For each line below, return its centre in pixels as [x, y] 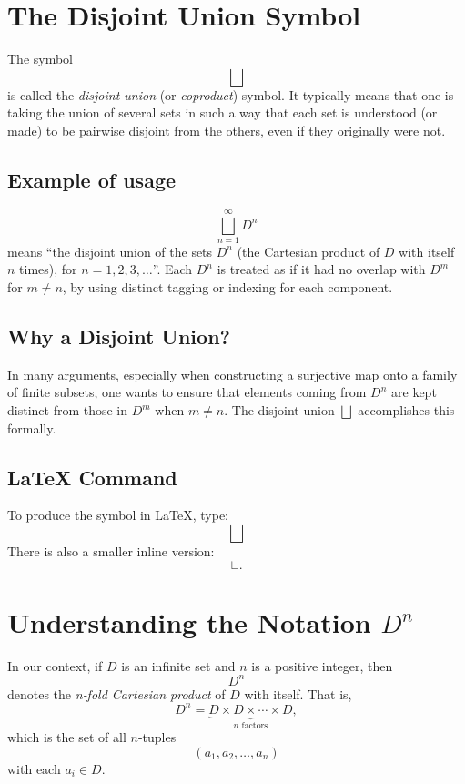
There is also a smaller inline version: [111, 550]
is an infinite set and [178, 665]
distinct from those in [68, 410]
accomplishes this [406, 410]
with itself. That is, [298, 693]
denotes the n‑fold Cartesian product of [116, 693]
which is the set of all [67, 737]
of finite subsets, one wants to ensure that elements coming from [187, 392]
